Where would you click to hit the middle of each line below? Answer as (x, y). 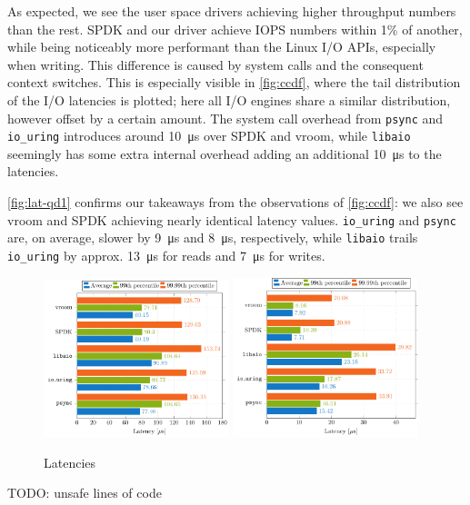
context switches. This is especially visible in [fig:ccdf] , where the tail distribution (234, 82)
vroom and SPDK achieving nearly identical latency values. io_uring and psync (232, 219)
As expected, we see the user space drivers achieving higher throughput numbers (232, 11)
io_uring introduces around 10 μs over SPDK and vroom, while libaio (209, 136)
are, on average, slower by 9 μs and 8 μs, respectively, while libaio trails (213, 238)
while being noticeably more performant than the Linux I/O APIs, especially (222, 47)
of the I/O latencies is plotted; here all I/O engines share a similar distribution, (229, 99)
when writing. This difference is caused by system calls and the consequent (215, 64)
